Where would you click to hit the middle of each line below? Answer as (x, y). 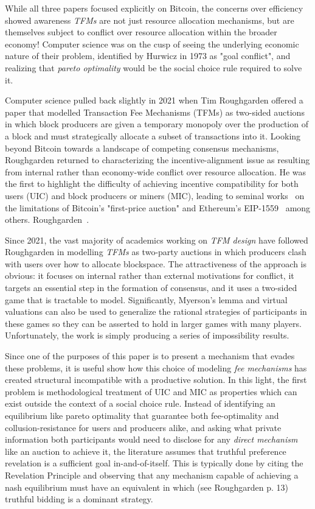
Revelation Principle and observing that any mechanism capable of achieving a (152, 475)
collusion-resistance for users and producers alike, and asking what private (143, 427)
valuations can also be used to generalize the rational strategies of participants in (156, 311)
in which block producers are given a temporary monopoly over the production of (157, 124)
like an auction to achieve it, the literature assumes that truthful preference (146, 451)
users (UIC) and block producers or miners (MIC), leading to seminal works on (155, 195)
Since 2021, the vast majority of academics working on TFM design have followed (157, 240)
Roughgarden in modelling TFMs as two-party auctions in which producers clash (156, 252)
